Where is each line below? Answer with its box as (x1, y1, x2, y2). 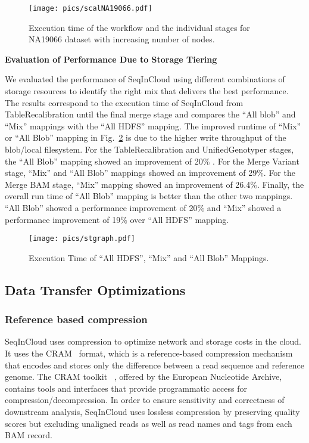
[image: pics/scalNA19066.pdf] (29, 4, 152, 13)
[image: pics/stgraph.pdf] (29, 234, 135, 243)
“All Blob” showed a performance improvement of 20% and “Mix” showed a (5, 201, 282, 213)
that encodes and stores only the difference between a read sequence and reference (5, 358, 304, 371)
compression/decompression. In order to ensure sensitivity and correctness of (5, 394, 285, 406)
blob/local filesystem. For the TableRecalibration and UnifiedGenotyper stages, (5, 143, 294, 155)
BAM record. (5, 429, 52, 441)
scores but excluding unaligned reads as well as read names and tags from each (5, 417, 292, 429)
